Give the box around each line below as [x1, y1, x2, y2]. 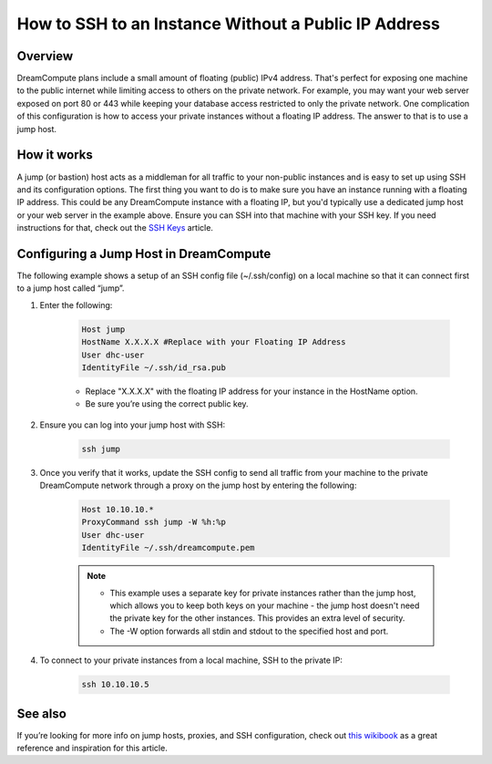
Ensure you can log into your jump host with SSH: [39, 419, 226, 430]
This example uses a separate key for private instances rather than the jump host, [109, 587, 416, 598]
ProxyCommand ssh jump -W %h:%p [81, 517, 227, 528]
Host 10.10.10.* [81, 504, 155, 515]
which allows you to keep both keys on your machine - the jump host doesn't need [109, 600, 420, 611]
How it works [16, 147, 93, 163]
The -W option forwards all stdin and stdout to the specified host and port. [109, 625, 389, 636]
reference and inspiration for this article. [16, 743, 168, 754]
